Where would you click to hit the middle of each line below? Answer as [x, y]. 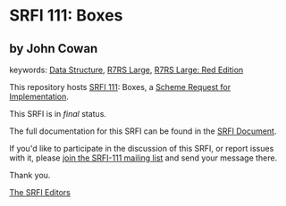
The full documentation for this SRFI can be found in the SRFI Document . [143, 131]
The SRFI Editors [40, 192]
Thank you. [30, 175]
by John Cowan [54, 49]
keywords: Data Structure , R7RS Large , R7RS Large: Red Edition [126, 70]
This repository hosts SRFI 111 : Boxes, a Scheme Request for [120, 87]
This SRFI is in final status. [58, 114]
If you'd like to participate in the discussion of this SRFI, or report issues [142, 148]
